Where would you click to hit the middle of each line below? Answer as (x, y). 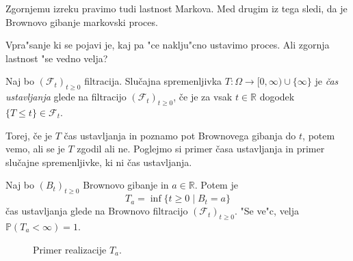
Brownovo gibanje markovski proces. (82, 22)
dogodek (277, 97)
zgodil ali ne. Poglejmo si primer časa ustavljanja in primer (201, 149)
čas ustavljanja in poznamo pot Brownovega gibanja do (180, 135)
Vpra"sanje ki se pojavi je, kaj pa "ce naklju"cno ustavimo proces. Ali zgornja (168, 45)
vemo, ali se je (35, 149)
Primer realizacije (70, 249)
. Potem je (216, 185)
